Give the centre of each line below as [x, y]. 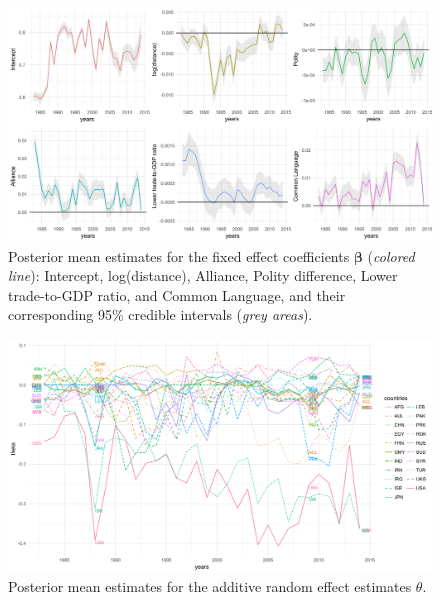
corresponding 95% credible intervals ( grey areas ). [160, 314]
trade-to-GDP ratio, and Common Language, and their [177, 294]
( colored [391, 255]
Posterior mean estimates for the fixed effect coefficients [179, 255]
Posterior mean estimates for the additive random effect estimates [210, 586]
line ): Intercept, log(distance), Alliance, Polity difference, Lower [203, 275]
